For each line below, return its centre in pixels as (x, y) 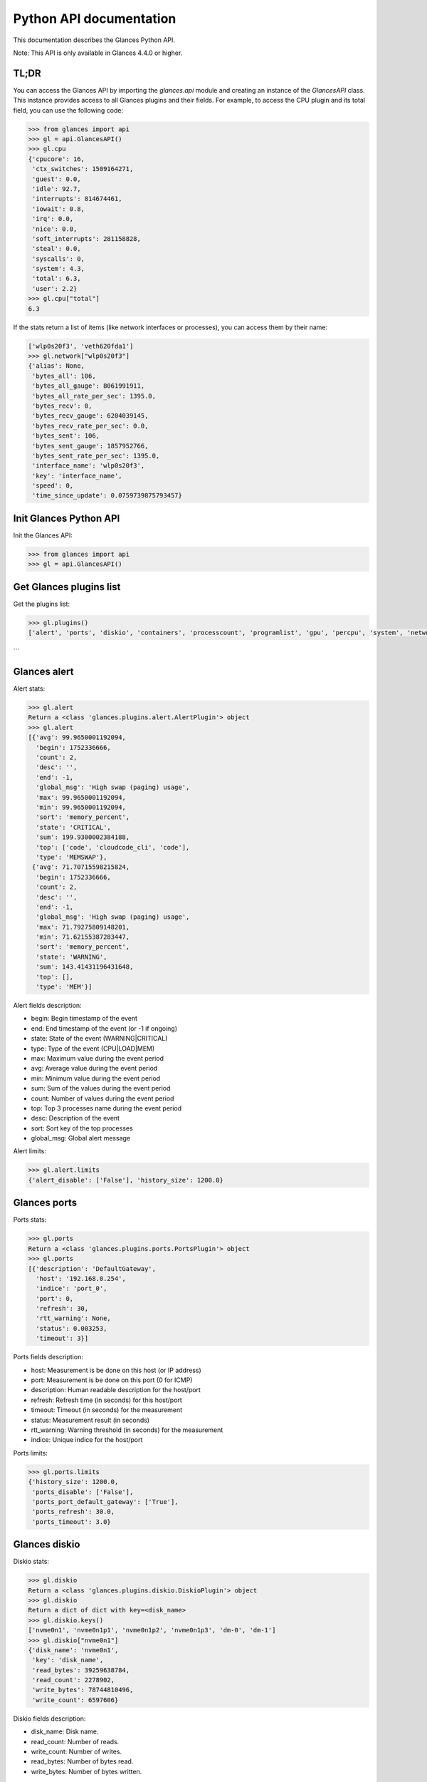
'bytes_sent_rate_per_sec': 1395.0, (96, 455)
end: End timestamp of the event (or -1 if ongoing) (104, 1028)
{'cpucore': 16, (57, 159)
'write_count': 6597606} (75, 1700)
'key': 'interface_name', (77, 475)
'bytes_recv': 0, (62, 406)
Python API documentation (95, 19)
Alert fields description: (47, 1006)
